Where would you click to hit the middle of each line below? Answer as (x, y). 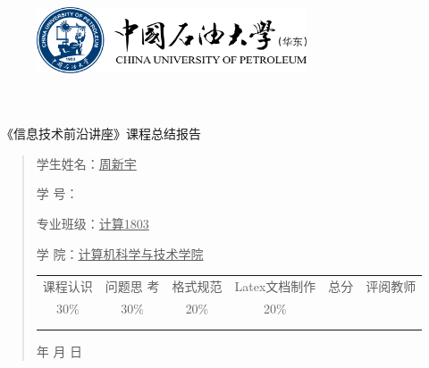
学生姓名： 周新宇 (86, 163)
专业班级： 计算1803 (93, 223)
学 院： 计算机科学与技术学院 (120, 253)
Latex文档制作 (275, 285)
